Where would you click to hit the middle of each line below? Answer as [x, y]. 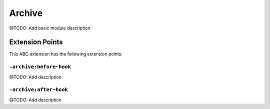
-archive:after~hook [39, 90]
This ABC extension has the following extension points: [66, 54]
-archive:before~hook [40, 67]
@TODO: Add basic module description [50, 28]
